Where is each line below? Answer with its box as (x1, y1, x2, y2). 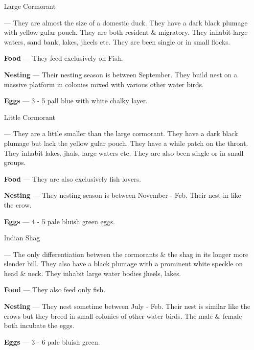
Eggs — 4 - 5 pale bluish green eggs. (4, 216, 115, 226)
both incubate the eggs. (4, 320, 74, 330)
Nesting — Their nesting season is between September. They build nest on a (4, 69, 237, 79)
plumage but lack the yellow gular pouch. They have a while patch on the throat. (4, 138, 248, 148)
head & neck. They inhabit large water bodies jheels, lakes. (4, 268, 181, 278)
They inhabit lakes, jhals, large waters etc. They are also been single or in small (4, 147, 244, 158)
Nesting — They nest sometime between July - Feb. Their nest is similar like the (4, 301, 251, 311)
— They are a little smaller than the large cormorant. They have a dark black (4, 128, 238, 139)
